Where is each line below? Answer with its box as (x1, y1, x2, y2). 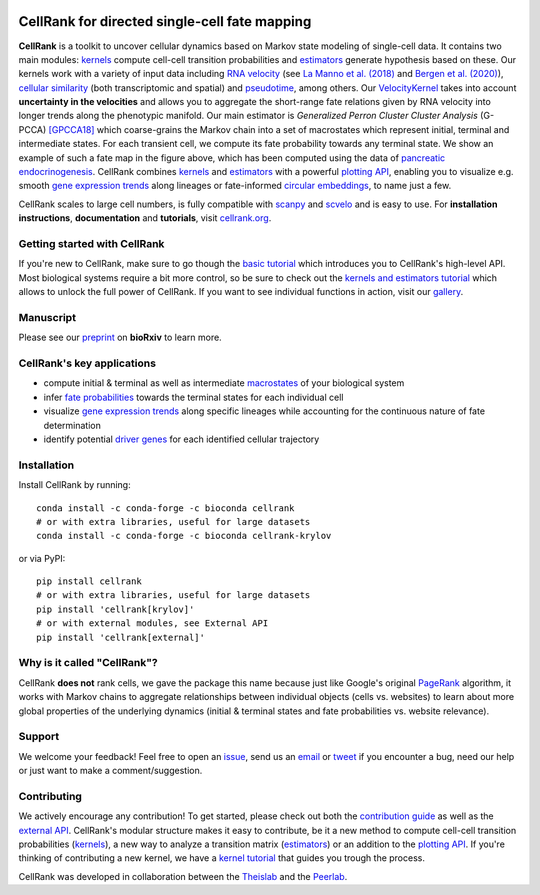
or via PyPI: (18, 552, 66, 564)
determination (43, 419, 102, 431)
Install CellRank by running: (18, 479, 131, 491)
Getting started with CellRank (18, 236, 165, 250)
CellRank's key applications (18, 356, 157, 370)
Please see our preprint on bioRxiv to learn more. (18, 331, 222, 344)
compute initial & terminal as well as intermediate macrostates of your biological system (43, 377, 405, 389)
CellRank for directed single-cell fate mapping (18, 13, 312, 30)
